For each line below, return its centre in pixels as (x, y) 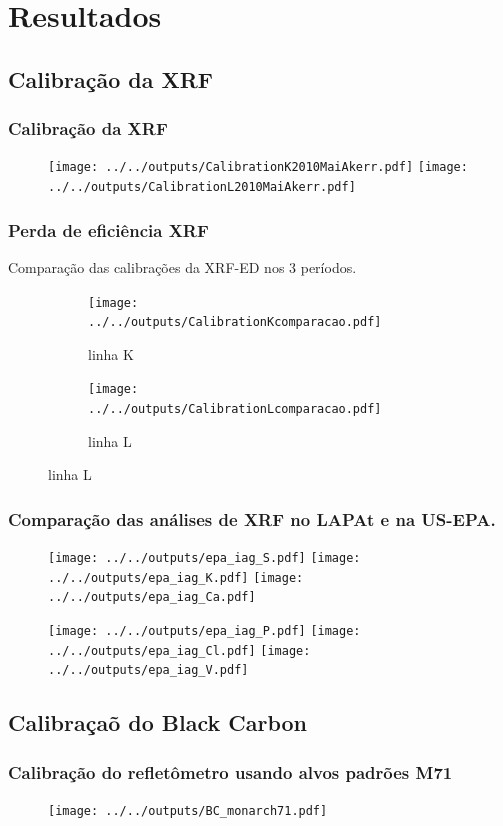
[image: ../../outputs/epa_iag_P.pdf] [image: (204, 631)
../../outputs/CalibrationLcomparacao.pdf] (235, 409)
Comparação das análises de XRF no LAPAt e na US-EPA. (252, 518)
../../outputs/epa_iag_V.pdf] (148, 670)
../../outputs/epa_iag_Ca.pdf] (152, 597)
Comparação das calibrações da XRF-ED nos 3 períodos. (182, 266)
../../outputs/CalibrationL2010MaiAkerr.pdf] (202, 187)
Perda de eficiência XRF (108, 229)
